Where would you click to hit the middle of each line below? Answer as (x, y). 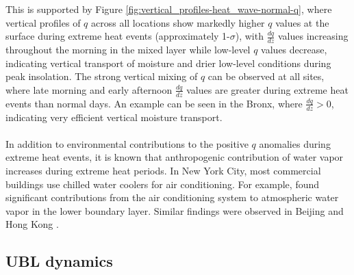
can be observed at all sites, (266, 76)
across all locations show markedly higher (178, 22)
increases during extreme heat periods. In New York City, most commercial (163, 171)
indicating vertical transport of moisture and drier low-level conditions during (168, 63)
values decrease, (294, 50)
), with (249, 36)
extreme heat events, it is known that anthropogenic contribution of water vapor (175, 157)
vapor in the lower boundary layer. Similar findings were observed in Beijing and (175, 210)
